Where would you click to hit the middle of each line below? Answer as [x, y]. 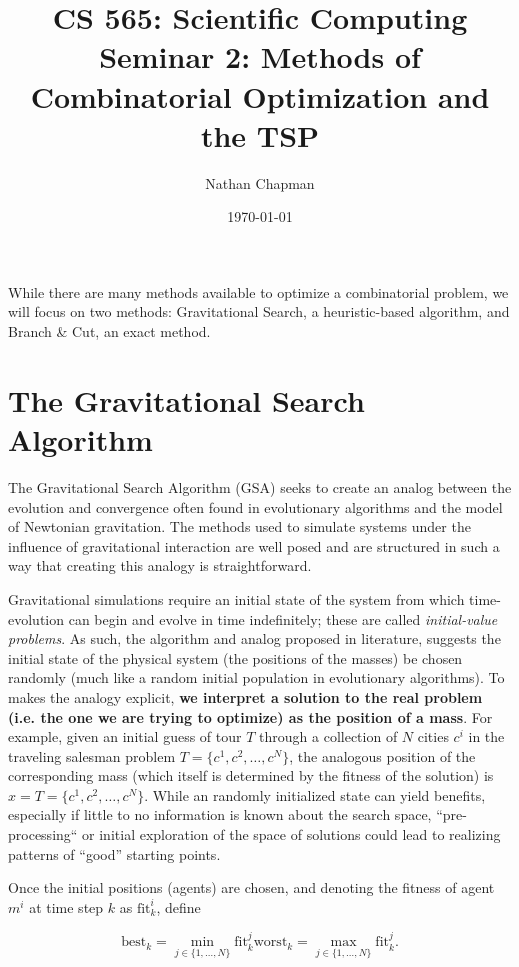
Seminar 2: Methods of [260, 56]
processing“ [43, 834]
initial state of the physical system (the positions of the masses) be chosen [235, 657]
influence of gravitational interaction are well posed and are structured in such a [254, 545]
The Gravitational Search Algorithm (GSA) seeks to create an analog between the [260, 486]
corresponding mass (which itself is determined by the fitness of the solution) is [251, 775]
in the [486, 736]
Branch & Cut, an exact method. [109, 331]
